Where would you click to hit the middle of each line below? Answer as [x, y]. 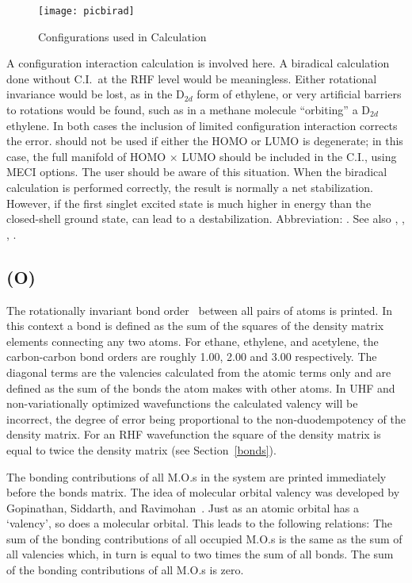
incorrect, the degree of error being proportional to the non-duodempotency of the [206, 418]
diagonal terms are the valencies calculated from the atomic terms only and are [199, 372]
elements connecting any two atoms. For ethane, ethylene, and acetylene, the [193, 341]
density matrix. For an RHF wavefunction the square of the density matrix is [194, 434]
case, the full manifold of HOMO [86, 156]
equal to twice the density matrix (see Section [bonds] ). [141, 449]
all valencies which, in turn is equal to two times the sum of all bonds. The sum [200, 554]
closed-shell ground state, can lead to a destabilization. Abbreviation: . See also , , [206, 219]
